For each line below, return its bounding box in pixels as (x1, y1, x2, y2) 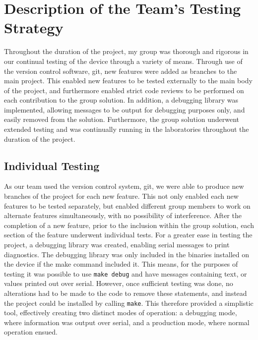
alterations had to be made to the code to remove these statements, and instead (4, 288, 247, 298)
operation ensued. (4, 327, 58, 337)
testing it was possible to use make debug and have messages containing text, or (4, 268, 247, 279)
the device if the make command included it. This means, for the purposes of (4, 259, 238, 269)
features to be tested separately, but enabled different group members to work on (4, 200, 251, 211)
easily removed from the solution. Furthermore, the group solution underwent (4, 114, 240, 124)
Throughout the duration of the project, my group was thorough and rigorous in (4, 46, 249, 57)
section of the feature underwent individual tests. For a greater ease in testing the (4, 229, 253, 240)
